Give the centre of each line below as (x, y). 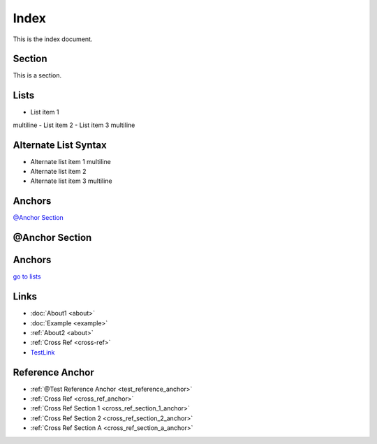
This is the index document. (53, 39)
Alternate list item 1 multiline (71, 161)
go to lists (27, 276)
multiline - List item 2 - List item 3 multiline (74, 125)
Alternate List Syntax (60, 145)
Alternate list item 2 (58, 172)
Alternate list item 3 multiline (71, 181)
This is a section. (37, 75)
